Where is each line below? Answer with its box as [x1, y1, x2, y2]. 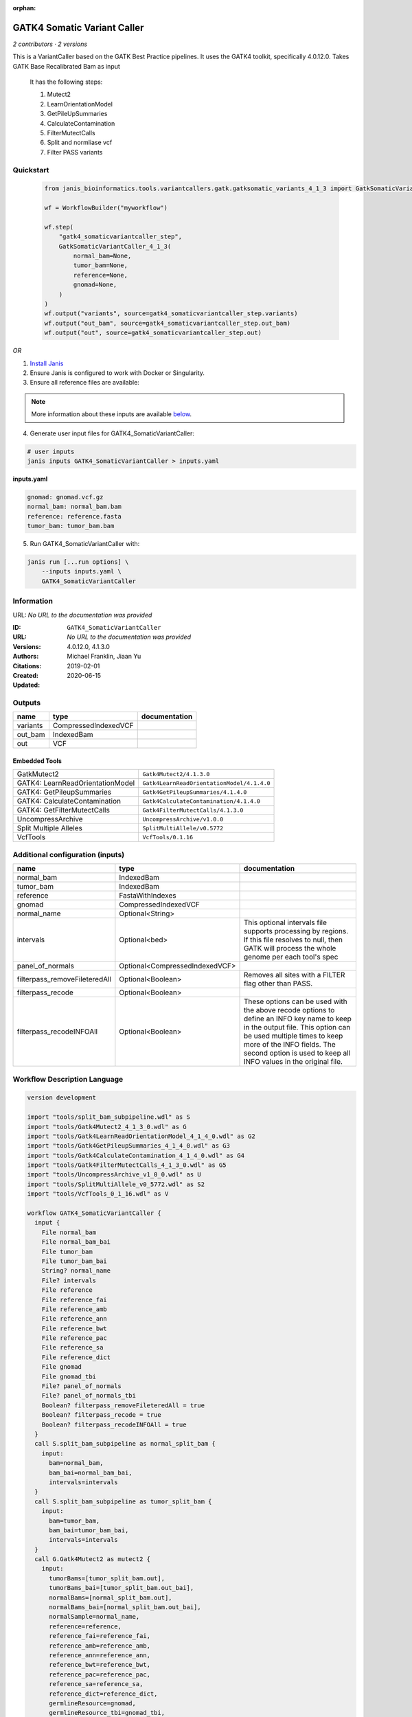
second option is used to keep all [243, 1048, 350, 1058]
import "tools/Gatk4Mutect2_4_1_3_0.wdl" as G [27, 1123, 187, 1130]
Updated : [12, 681, 41, 690]
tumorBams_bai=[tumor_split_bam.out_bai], [49, 1584, 194, 1592]
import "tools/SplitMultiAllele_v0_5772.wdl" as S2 [27, 1180, 205, 1188]
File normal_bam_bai [41, 1238, 111, 1246]
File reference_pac [41, 1334, 108, 1342]
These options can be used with [243, 997, 347, 1006]
